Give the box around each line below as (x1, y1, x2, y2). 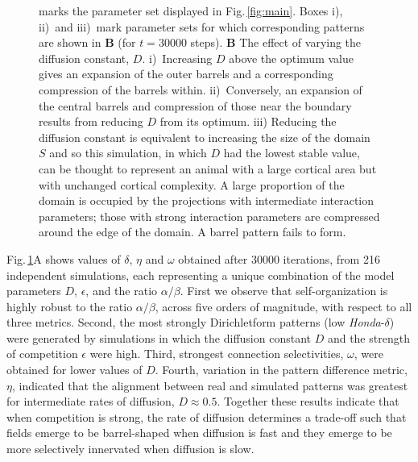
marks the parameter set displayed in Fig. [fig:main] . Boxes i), (39, 2, 343, 19)
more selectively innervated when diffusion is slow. (6, 440, 255, 457)
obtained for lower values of (6, 361, 143, 378)
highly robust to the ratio (6, 298, 133, 314)
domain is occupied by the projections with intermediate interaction (39, 192, 375, 209)
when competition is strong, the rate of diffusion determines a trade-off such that (6, 408, 407, 425)
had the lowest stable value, (223, 144, 360, 161)
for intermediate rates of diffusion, (6, 393, 175, 410)
